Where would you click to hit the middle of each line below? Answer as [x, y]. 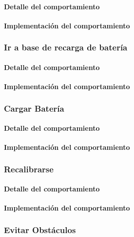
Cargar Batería [34, 108]
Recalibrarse [29, 169]
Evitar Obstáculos [40, 229]
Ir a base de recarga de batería [66, 47]
